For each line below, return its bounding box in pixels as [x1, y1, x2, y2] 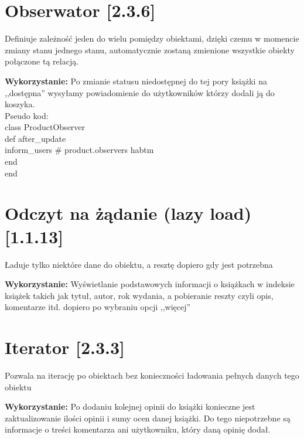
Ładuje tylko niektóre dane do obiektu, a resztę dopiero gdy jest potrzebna [5, 258, 273, 270]
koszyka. [5, 98, 35, 110]
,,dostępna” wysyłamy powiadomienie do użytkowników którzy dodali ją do [5, 86, 275, 98]
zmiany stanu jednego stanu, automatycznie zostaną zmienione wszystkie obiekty [5, 43, 295, 56]
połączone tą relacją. [5, 55, 79, 67]
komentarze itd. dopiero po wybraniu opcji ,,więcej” [5, 301, 191, 313]
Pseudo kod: [5, 109, 49, 121]
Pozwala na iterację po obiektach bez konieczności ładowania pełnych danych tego [5, 369, 299, 382]
